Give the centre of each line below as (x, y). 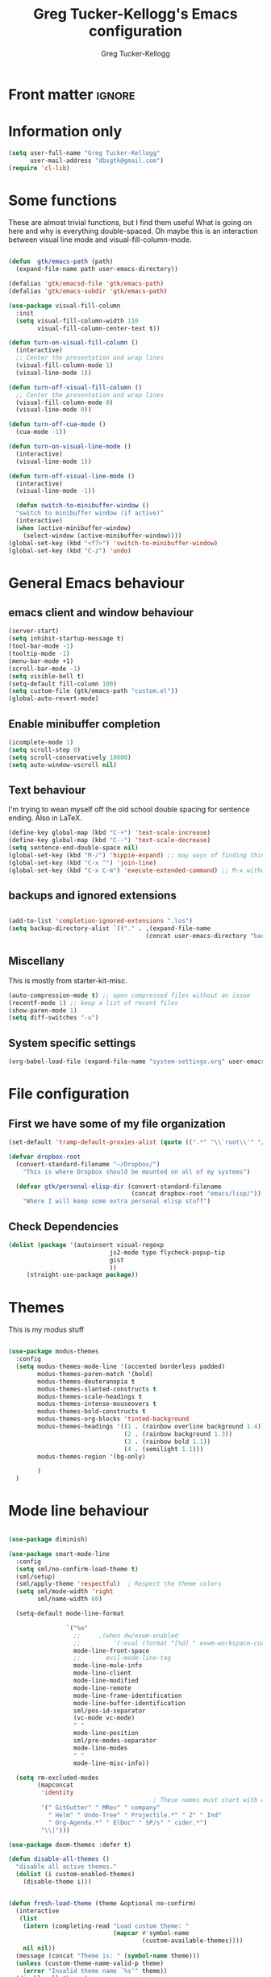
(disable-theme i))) (57, 1882)
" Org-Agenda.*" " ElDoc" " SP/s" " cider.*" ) (127, 1823)
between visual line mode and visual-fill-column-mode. (100, 240)
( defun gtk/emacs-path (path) (61, 262)
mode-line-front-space (111, 1650)
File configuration (69, 1094)
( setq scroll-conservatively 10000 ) (70, 757)
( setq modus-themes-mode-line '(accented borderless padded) (121, 1366)
